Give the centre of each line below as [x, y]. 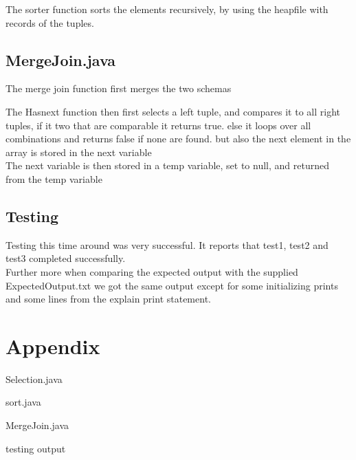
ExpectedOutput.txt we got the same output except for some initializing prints [172, 285]
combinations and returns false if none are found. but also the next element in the [178, 139]
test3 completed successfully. [66, 258]
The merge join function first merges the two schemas [119, 88]
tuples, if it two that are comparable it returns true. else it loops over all [158, 125]
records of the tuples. [50, 22]
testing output [36, 448]
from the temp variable [54, 178]
